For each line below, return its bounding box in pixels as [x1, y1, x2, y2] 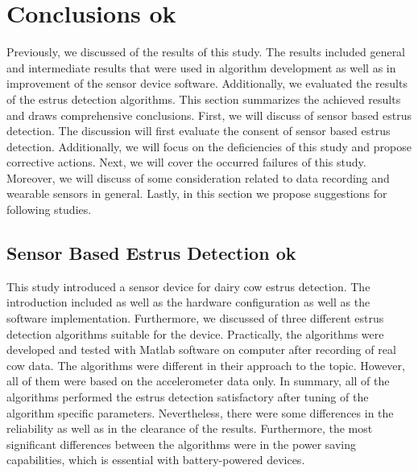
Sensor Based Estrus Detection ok [6, 241, 296, 265]
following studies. [6, 201, 92, 218]
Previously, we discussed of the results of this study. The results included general [6, 43, 406, 60]
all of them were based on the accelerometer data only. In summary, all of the [6, 372, 390, 389]
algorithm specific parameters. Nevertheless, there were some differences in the [6, 404, 394, 421]
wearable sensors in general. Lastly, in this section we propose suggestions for [6, 185, 387, 202]
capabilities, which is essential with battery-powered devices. [6, 451, 305, 468]
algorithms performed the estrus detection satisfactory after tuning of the [6, 389, 369, 405]
